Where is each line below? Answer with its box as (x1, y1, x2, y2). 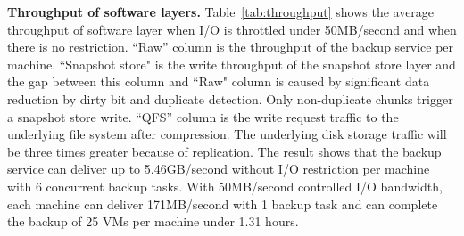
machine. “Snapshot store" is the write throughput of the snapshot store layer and (7, 54, 456, 73)
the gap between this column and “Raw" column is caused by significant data (7, 72, 430, 91)
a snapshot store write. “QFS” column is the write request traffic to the (7, 107, 399, 126)
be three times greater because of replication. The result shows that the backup (7, 142, 442, 160)
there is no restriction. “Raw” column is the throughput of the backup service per (7, 37, 454, 56)
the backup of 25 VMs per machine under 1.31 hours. (7, 212, 299, 231)
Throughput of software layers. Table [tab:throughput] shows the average (7, 3, 435, 20)
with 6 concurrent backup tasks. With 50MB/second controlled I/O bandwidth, (7, 176, 443, 195)
